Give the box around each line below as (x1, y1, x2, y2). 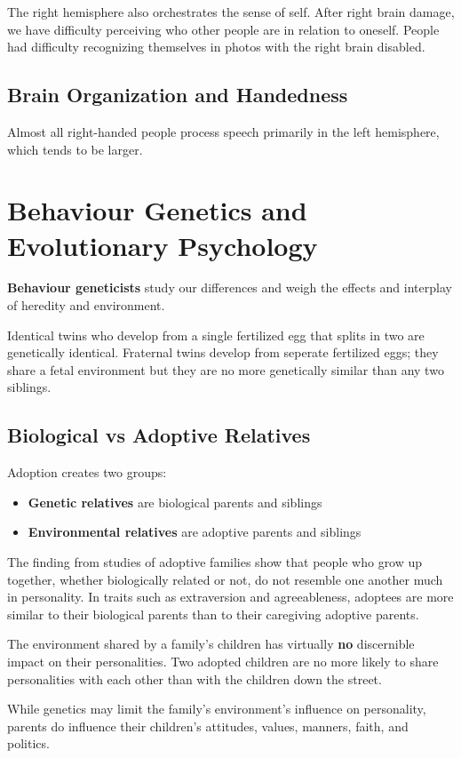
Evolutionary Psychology (7, 227, 318, 263)
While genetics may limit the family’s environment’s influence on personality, (7, 699, 426, 718)
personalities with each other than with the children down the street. (7, 669, 382, 688)
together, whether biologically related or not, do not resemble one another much (7, 570, 443, 588)
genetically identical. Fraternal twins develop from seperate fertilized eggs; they (7, 343, 439, 362)
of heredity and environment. (7, 296, 165, 315)
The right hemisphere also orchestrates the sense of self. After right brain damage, (7, 3, 455, 20)
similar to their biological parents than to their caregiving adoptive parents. (7, 604, 419, 623)
